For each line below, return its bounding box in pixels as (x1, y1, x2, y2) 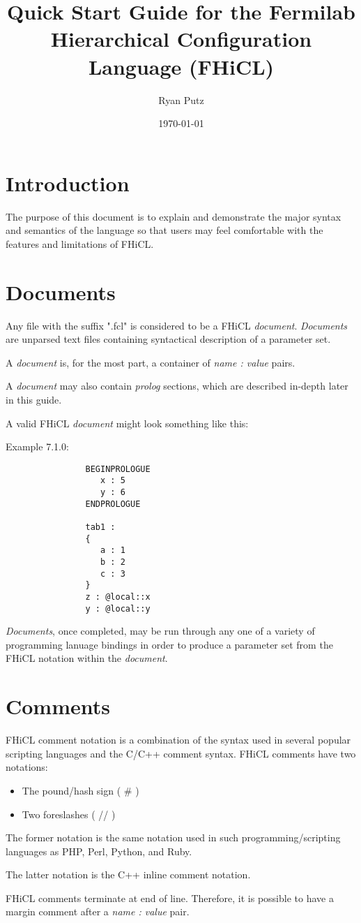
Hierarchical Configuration (50, 24, 312, 53)
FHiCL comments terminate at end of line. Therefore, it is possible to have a (6, 890, 334, 905)
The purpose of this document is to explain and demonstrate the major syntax (6, 209, 341, 223)
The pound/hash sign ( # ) (22, 783, 139, 797)
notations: (6, 760, 48, 774)
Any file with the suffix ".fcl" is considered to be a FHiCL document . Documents (6, 318, 348, 332)
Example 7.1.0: (6, 439, 69, 454)
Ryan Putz (158, 92, 204, 107)
